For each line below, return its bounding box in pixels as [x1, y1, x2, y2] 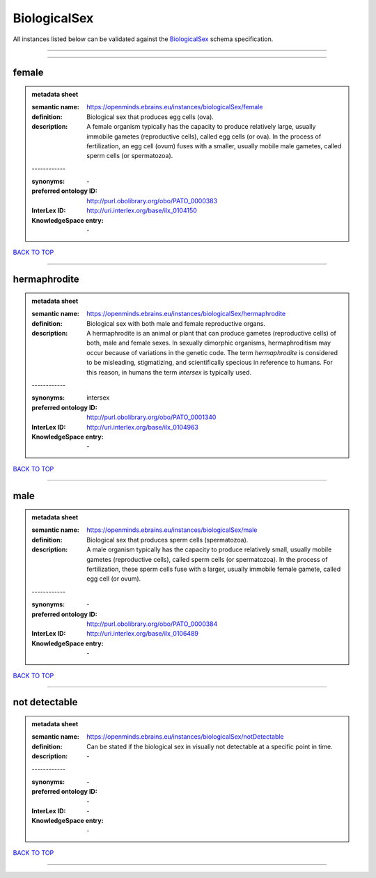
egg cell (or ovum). [86, 574, 141, 583]
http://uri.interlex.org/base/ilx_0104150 [86, 206, 198, 215]
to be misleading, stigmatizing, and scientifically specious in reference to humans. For [86, 359, 334, 367]
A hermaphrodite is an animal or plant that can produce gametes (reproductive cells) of [86, 329, 337, 337]
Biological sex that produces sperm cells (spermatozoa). [86, 535, 249, 544]
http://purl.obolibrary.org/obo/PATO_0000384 [86, 620, 218, 628]
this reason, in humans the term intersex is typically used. [86, 368, 252, 376]
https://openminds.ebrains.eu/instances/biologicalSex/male [86, 526, 258, 534]
